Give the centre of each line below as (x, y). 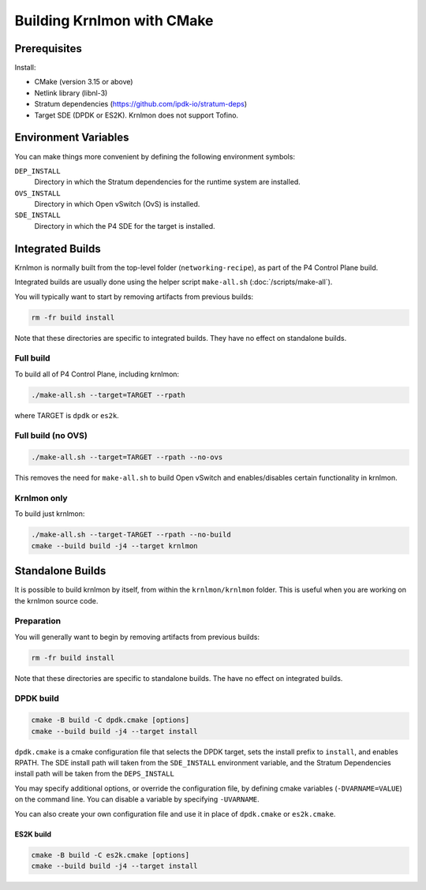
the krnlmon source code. (56, 600)
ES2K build (33, 834)
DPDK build (37, 698)
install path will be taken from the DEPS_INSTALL (95, 774)
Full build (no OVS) (51, 436)
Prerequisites (48, 49)
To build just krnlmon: (50, 514)
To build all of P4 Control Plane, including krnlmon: (97, 374)
